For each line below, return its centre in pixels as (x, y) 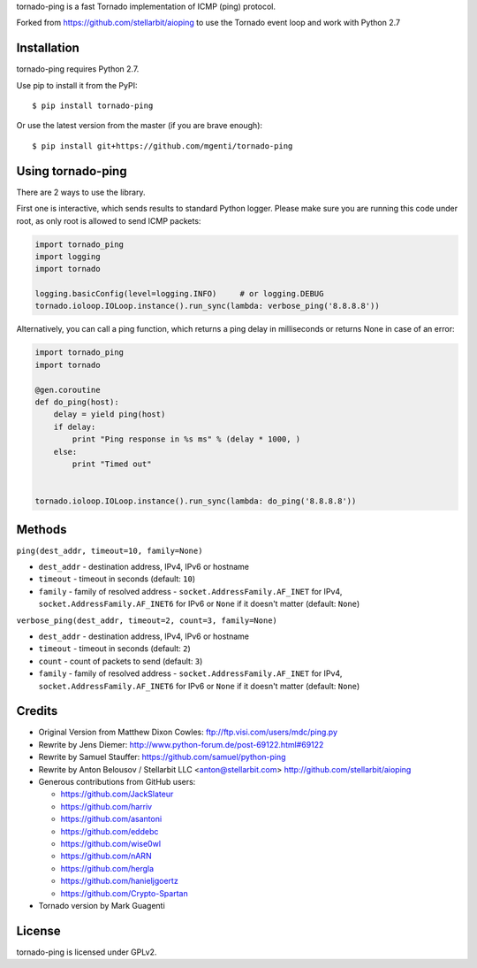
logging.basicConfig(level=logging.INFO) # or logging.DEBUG (179, 294)
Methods (42, 530)
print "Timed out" (112, 464)
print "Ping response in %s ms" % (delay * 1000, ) (186, 439)
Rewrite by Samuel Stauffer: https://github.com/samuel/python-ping (162, 757)
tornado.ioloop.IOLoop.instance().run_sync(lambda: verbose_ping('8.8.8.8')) (207, 306)
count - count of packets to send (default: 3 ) (121, 661)
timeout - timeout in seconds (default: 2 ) (115, 649)
